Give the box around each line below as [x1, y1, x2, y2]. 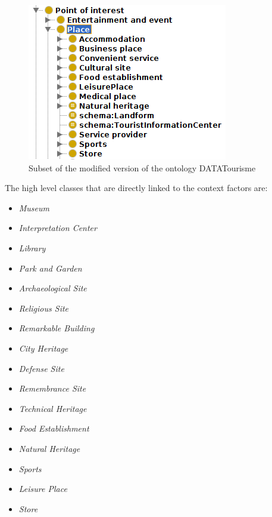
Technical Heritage [18, 402, 87, 414]
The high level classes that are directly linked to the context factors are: [5, 181, 268, 194]
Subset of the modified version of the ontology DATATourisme [29, 161, 256, 174]
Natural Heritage [18, 442, 80, 454]
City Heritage [18, 341, 68, 354]
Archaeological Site [18, 282, 87, 294]
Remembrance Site [18, 382, 86, 395]
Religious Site [18, 301, 69, 314]
